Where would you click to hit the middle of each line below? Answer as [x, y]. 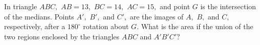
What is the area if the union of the [197, 26]
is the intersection [228, 6]
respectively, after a [35, 26]
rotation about [106, 26]
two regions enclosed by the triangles [62, 36]
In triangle [21, 6]
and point [175, 6]
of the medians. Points [39, 16]
